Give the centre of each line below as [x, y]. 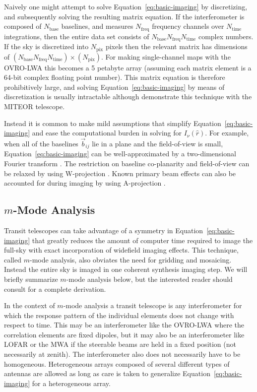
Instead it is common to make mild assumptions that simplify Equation [113, 123]
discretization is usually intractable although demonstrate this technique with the [128, 97]
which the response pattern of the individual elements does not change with [119, 315]
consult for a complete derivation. [55, 289]
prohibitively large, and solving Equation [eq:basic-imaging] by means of [114, 87]
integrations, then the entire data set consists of [77, 36]
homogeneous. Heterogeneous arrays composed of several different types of [117, 363]
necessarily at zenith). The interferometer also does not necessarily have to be [122, 354]
